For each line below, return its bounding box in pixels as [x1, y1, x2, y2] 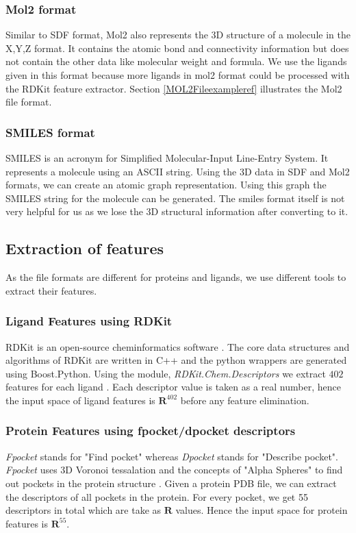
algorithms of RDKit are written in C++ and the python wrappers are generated [5, 353, 347, 367]
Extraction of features [5, 238, 164, 259]
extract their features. [5, 283, 97, 297]
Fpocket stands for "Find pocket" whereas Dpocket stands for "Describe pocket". [5, 449, 338, 463]
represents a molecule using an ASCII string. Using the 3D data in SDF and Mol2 [5, 164, 350, 178]
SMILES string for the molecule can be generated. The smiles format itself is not [5, 190, 345, 205]
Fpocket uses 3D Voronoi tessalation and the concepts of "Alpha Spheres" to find [5, 462, 343, 477]
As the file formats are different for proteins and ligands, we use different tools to [5, 270, 346, 284]
